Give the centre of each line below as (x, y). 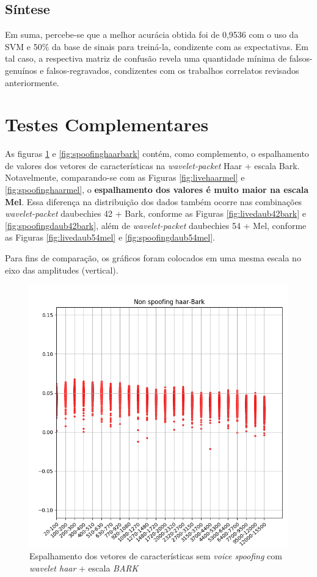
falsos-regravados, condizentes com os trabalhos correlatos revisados (173, 70)
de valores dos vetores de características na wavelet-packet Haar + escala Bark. (152, 165)
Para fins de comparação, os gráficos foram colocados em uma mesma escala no (153, 258)
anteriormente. (32, 82)
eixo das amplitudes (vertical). (62, 270)
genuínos (21, 70)
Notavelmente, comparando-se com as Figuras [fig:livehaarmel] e (125, 177)
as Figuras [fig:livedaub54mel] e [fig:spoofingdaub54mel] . (110, 237)
